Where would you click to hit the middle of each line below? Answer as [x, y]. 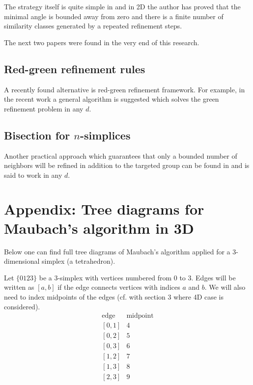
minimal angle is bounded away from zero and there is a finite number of [114, 16]
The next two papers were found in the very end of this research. [102, 42]
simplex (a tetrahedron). [79, 261]
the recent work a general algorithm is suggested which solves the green [112, 99]
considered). [22, 306]
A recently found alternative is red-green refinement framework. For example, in [125, 89]
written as [19, 287]
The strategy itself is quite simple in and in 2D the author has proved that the [122, 6]
